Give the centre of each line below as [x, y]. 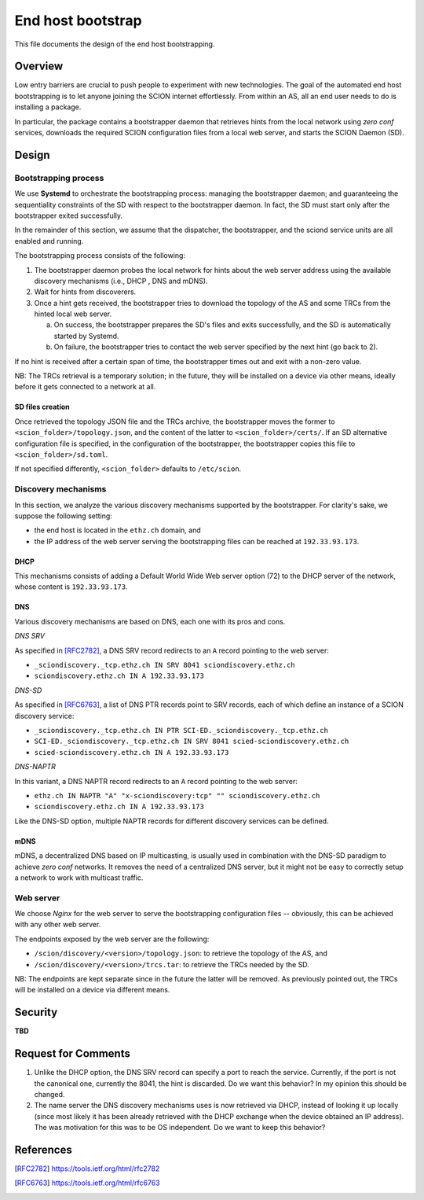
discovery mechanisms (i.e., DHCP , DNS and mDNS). [121, 281]
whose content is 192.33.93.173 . [71, 587]
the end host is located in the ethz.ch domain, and [118, 530]
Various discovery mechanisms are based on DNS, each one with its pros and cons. [150, 621]
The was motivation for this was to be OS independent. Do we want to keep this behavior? [180, 1128]
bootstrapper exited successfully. [69, 215]
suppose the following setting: [64, 516]
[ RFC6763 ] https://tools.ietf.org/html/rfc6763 [87, 1183]
